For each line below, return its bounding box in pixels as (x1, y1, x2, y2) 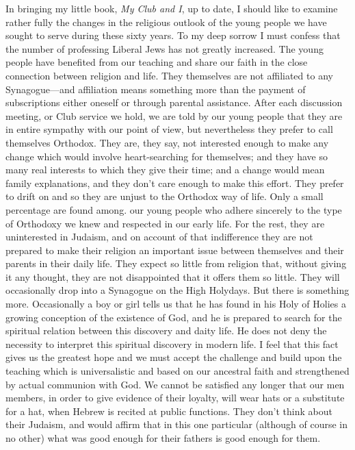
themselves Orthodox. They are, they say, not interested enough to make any (5, 135, 329, 149)
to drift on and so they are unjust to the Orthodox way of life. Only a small (5, 189, 324, 203)
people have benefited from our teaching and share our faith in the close (5, 55, 308, 69)
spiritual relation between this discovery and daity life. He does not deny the (5, 323, 327, 338)
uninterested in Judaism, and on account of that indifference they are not (5, 229, 313, 244)
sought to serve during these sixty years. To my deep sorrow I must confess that (5, 28, 341, 42)
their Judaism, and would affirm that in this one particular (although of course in (5, 417, 348, 432)
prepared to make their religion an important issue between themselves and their (5, 242, 344, 257)
